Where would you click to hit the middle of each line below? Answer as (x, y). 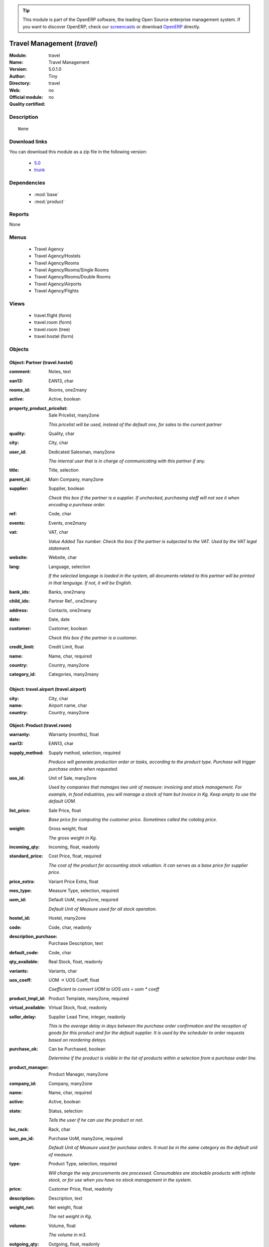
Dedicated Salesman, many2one (82, 452)
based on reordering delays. (78, 1039)
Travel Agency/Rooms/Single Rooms (71, 270)
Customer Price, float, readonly (81, 1189)
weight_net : (22, 1208)
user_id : (18, 452)
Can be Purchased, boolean (77, 1049)
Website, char (63, 557)
